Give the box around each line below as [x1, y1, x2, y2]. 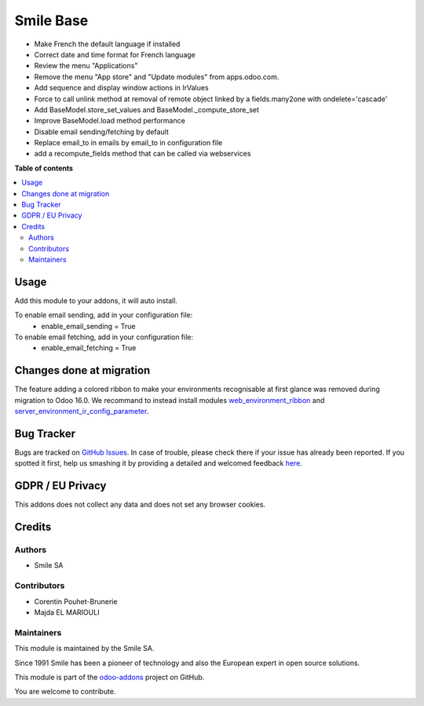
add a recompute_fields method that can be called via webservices [34, 149, 251, 159]
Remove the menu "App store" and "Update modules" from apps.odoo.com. [34, 71, 280, 82]
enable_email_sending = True [41, 321, 136, 331]
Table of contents [14, 163, 74, 173]
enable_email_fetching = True [41, 343, 137, 353]
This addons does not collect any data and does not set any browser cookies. [14, 499, 266, 510]
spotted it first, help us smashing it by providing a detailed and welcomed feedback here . [14, 459, 302, 468]
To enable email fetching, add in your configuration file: [14, 332, 194, 342]
